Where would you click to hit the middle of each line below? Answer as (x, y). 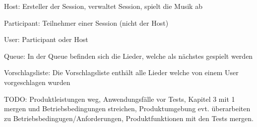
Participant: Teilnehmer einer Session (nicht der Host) (86, 22)
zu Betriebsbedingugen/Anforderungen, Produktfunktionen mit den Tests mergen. (129, 118)
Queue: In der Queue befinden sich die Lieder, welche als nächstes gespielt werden (128, 56)
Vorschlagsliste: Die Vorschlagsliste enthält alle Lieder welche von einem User (121, 72)
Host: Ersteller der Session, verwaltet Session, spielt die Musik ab (103, 6)
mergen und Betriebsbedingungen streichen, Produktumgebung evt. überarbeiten (127, 108)
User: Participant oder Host (46, 39)
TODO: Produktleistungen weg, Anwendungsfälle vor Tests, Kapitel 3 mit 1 (120, 99)
